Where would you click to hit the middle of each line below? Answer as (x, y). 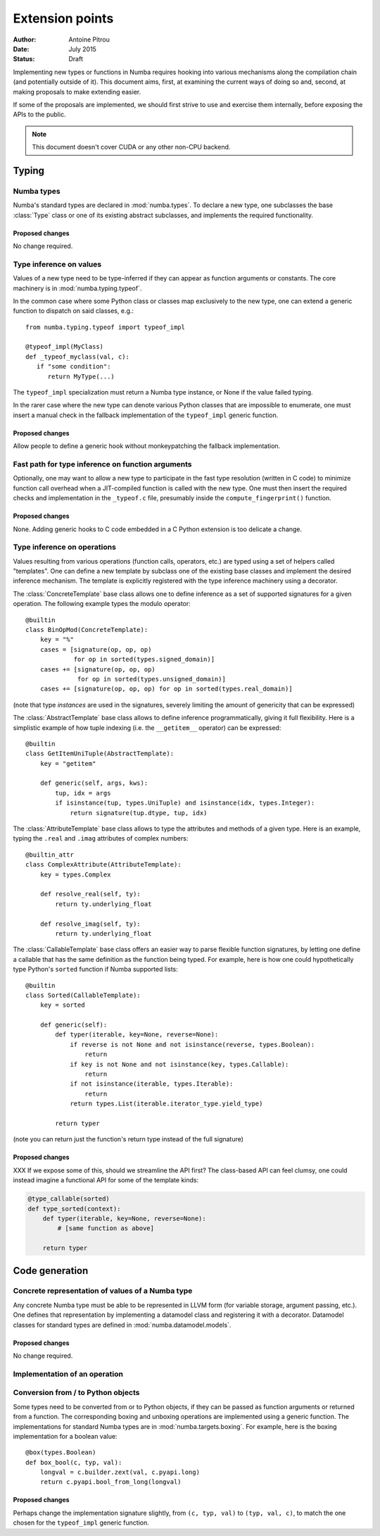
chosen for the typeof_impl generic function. (81, 1523)
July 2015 (82, 49)
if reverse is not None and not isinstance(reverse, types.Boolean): (192, 1044)
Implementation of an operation (68, 1374)
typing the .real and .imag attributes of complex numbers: (101, 838)
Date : (21, 49)
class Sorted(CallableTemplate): (83, 995)
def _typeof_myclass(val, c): (78, 357)
